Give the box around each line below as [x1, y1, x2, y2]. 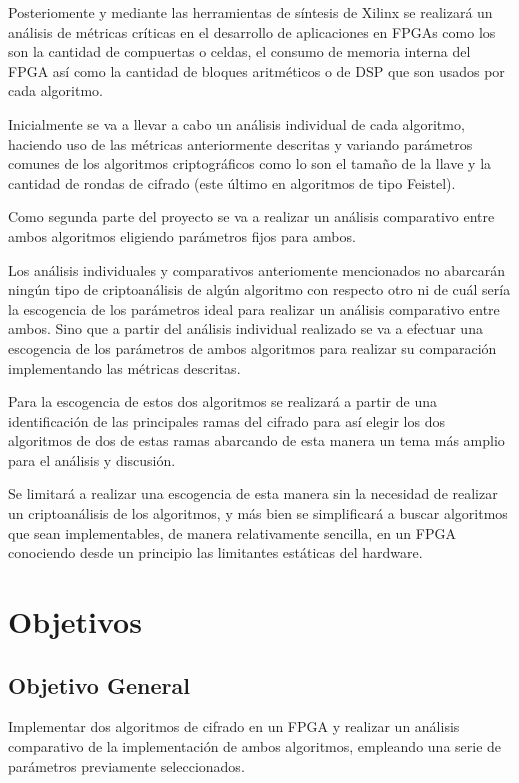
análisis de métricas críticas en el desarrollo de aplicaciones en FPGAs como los [8, 21, 496, 42]
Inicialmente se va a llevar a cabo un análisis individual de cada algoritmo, [8, 113, 465, 134]
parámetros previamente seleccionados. [8, 755, 245, 776]
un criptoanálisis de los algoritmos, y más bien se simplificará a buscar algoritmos [8, 503, 508, 524]
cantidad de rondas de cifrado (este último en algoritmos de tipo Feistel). [8, 172, 456, 193]
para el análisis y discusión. [8, 449, 176, 470]
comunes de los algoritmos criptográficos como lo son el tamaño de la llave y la [8, 153, 492, 174]
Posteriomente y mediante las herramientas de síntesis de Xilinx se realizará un [8, 2, 493, 22]
